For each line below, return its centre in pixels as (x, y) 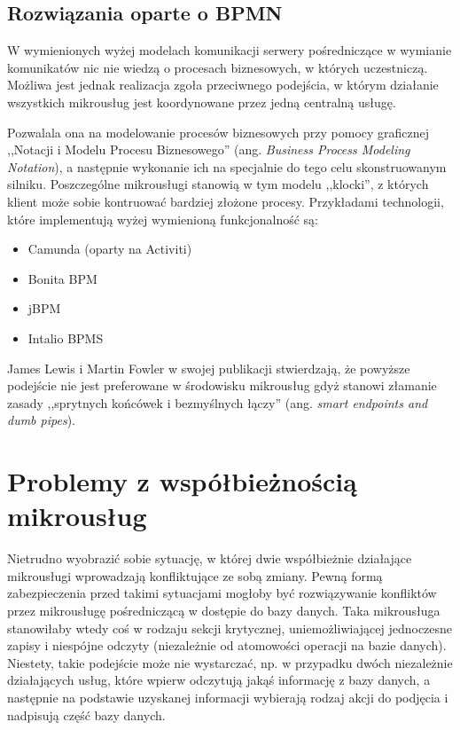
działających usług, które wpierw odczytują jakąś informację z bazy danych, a (219, 680)
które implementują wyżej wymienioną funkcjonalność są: (163, 219)
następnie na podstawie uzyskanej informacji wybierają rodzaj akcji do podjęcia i (228, 697)
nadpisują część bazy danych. (86, 714)
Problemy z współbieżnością (182, 481)
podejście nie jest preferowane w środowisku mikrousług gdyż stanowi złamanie (222, 385)
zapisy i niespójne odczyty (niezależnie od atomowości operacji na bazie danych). (227, 645)
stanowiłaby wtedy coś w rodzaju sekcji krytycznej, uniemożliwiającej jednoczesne (230, 628)
